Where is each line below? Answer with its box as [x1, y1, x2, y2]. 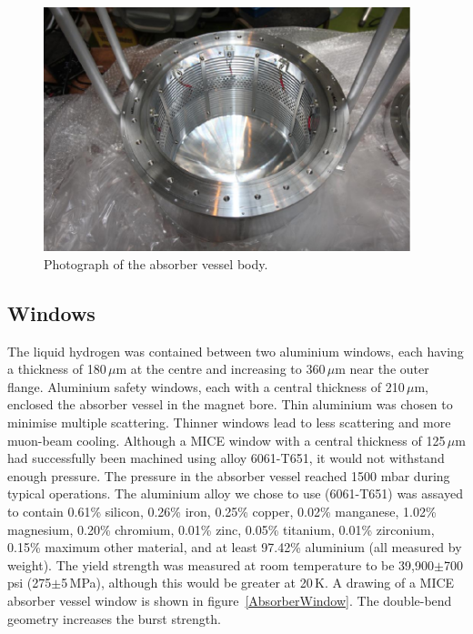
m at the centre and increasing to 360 [116, 359, 326, 378]
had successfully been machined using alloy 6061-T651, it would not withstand [7, 448, 445, 468]
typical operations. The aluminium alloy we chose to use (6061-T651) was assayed [7, 484, 463, 503]
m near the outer [335, 359, 429, 378]
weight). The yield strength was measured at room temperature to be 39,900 [7, 555, 434, 574]
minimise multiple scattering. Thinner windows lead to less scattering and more [7, 412, 451, 431]
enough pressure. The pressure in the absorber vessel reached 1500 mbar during [7, 466, 450, 485]
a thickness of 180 [7, 359, 106, 378]
